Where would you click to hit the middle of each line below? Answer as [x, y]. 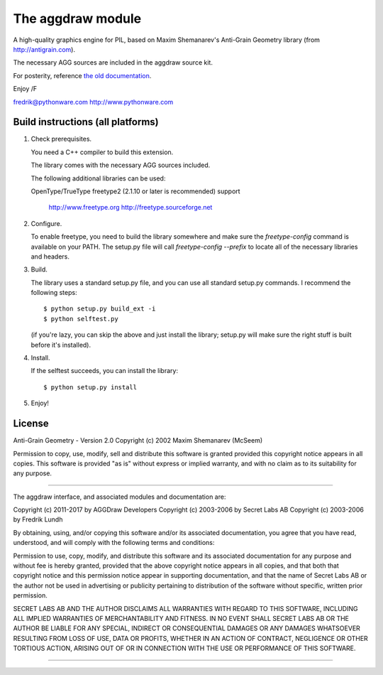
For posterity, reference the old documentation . [82, 75]
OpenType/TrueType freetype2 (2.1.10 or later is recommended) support [135, 191]
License [31, 424]
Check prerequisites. [61, 139]
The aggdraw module [77, 18]
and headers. [50, 256]
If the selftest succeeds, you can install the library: [105, 371]
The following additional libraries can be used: [98, 178]
